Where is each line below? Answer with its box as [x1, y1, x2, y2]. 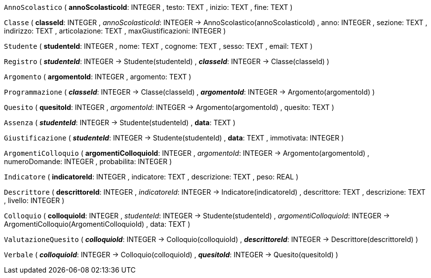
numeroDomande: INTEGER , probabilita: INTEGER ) [4, 157, 172, 166]
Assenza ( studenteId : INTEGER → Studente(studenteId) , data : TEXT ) [4, 118, 235, 127]
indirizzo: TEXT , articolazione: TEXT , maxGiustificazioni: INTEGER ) [4, 27, 226, 35]
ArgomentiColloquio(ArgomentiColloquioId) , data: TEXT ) [4, 220, 191, 228]
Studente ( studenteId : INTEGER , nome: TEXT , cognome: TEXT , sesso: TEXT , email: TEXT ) [4, 42, 313, 50]
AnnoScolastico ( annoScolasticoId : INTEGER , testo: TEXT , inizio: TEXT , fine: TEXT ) [4, 3, 293, 11]
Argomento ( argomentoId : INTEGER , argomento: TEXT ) [4, 72, 192, 81]
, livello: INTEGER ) [4, 196, 65, 205]
